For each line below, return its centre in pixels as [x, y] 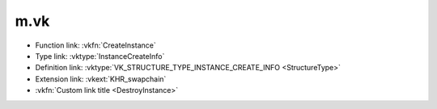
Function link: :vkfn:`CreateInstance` [96, 45]
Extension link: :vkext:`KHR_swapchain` [101, 79]
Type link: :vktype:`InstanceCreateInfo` [100, 56]
